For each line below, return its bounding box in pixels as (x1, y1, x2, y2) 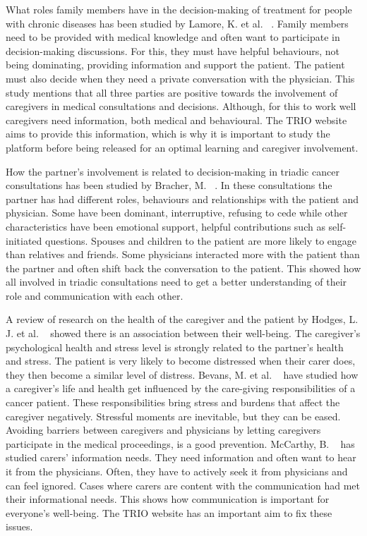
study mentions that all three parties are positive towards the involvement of (6, 85, 338, 99)
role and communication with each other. (6, 288, 183, 303)
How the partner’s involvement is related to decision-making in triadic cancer (6, 164, 339, 178)
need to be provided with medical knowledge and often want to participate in (6, 30, 340, 44)
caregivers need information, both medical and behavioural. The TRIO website (6, 112, 347, 127)
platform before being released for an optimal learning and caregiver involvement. (6, 140, 359, 154)
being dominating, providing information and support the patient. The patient (6, 57, 345, 72)
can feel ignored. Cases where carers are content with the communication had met (6, 477, 361, 492)
